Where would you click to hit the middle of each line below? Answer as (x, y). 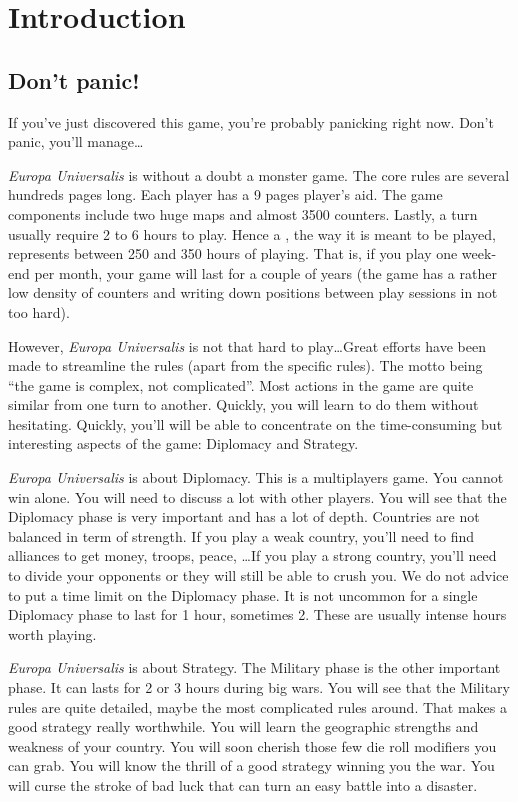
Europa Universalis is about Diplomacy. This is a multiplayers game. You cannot (256, 477)
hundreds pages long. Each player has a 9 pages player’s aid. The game (225, 194)
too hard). (39, 311)
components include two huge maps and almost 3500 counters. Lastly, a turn (243, 213)
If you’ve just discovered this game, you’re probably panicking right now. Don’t (251, 121)
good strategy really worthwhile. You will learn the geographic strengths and (243, 726)
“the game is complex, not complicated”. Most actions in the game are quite (241, 384)
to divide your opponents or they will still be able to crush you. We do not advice (258, 575)
